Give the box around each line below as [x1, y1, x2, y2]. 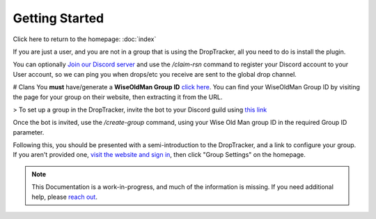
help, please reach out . [31, 192, 97, 201]
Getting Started [13, 10, 104, 26]
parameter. [13, 128, 45, 136]
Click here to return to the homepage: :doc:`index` [13, 35, 157, 43]
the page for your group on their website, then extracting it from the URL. [13, 93, 223, 101]
